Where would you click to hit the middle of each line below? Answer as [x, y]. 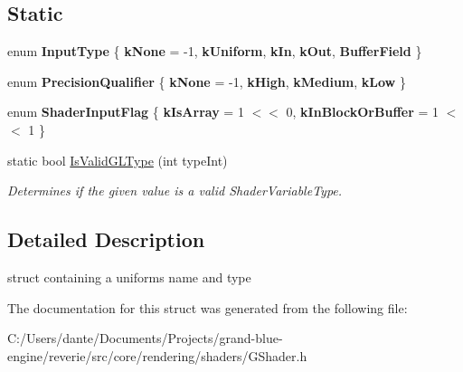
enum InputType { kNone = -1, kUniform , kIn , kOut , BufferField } [215, 51]
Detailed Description [106, 239]
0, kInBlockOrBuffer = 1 [363, 112]
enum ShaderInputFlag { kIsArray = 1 [126, 112]
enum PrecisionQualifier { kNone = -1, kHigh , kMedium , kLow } [207, 81]
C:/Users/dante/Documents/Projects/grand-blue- [145, 338]
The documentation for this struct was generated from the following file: [208, 307]
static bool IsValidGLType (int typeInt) [118, 160]
